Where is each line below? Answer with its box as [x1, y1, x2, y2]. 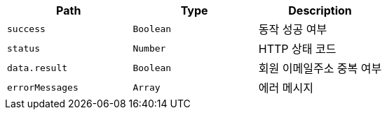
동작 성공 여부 [258, 22, 327, 36]
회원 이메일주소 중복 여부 [258, 61, 382, 75]
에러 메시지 [258, 81, 313, 95]
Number [133, 43, 166, 54]
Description [288, 3, 352, 17]
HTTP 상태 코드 [258, 42, 337, 56]
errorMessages [7, 82, 79, 93]
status [7, 43, 40, 54]
